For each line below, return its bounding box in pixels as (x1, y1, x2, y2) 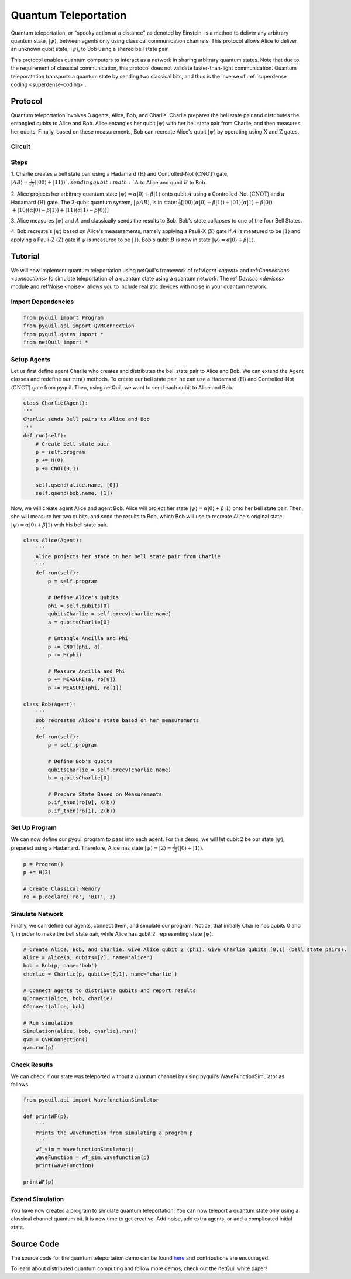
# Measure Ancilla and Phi (47, 668, 125, 675)
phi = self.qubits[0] (47, 602, 110, 609)
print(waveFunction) (35, 1162, 95, 1169)
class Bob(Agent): (23, 700, 76, 707)
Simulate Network (11, 909, 64, 918)
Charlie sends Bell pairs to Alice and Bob (23, 416, 150, 423)
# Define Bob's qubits (47, 758, 113, 765)
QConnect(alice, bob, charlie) (23, 995, 113, 1001)
